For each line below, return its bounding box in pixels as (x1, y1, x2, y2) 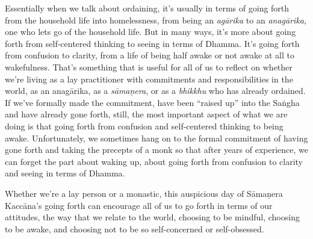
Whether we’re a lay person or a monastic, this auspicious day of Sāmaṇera (5, 187, 283, 199)
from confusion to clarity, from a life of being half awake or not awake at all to (5, 49, 294, 61)
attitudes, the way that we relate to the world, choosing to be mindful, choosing (5, 211, 300, 223)
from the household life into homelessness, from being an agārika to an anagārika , (5, 13, 306, 26)
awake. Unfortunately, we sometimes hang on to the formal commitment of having (5, 131, 308, 144)
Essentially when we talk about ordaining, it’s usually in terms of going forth (5, 2, 290, 14)
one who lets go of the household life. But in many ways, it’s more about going (5, 25, 296, 38)
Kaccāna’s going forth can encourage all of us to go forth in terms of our (5, 199, 273, 211)
